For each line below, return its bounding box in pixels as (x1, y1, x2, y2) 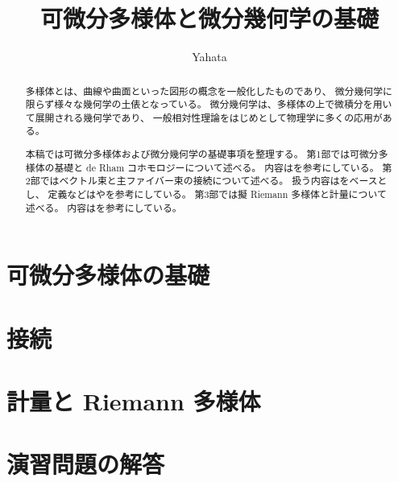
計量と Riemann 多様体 (6, 385, 261, 418)
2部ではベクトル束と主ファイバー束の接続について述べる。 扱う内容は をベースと (25, 174, 388, 187)
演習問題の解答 (6, 447, 165, 480)
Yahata (192, 48, 227, 65)
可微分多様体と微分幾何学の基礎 (39, 2, 379, 35)
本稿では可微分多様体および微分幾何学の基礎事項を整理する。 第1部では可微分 (25, 147, 379, 161)
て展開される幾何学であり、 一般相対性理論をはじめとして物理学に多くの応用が (25, 110, 383, 124)
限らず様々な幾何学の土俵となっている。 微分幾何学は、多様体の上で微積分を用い (25, 97, 392, 111)
